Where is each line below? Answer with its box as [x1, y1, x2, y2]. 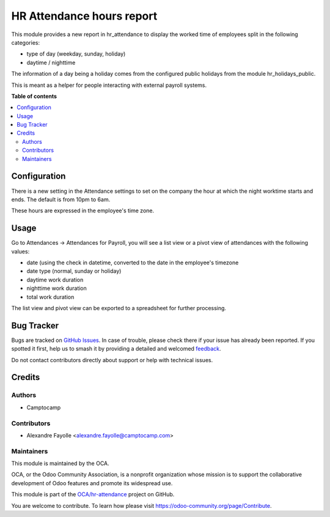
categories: [11, 39, 40, 46]
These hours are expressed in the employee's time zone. [11, 207, 155, 214]
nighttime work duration [26, 285, 87, 292]
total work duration [26, 293, 75, 300]
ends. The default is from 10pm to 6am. [11, 196, 111, 203]
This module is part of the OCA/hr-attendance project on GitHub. [11, 491, 175, 498]
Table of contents [11, 92, 57, 100]
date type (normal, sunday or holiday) [26, 267, 122, 275]
